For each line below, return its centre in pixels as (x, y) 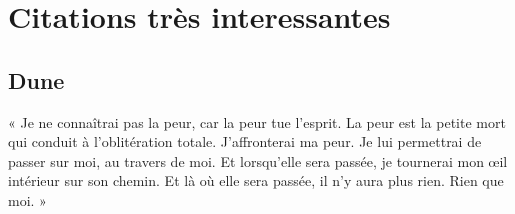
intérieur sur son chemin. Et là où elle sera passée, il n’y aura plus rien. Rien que (256, 180)
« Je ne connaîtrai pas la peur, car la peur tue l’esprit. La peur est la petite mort (257, 121)
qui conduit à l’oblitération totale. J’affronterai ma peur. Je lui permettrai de (245, 141)
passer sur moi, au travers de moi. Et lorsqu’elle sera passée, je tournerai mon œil (258, 160)
